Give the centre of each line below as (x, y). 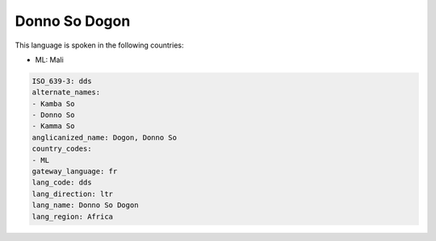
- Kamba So (53, 104)
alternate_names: (66, 92)
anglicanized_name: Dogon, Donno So (105, 137)
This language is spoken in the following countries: (99, 45)
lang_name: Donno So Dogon (85, 205)
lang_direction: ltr (72, 194)
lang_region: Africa (72, 216)
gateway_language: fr (75, 172)
